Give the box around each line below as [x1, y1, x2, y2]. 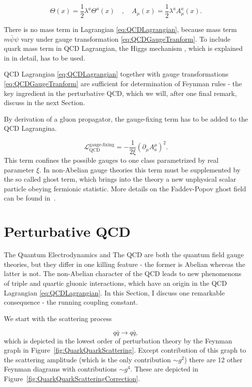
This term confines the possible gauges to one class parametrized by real [4, 155, 219, 165]
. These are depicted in [130, 364, 198, 374]
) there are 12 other [184, 354, 243, 364]
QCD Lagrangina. [4, 123, 57, 133]
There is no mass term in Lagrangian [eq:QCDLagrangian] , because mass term [4, 24, 237, 34]
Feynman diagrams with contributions [4, 364, 117, 374]
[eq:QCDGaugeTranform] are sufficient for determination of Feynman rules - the [4, 78, 242, 89]
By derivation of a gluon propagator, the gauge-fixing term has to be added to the [4, 113, 248, 124]
